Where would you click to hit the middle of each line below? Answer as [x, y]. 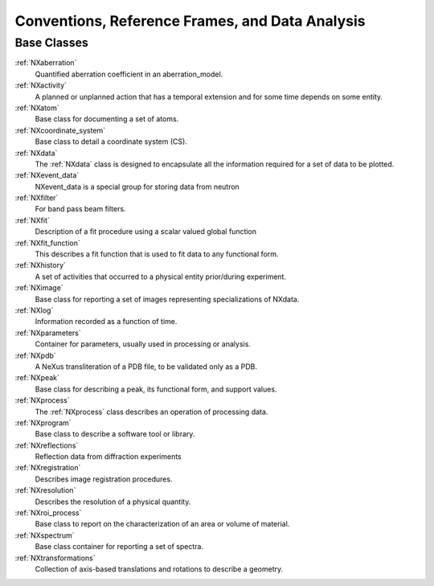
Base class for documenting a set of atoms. [107, 119]
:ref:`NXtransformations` [55, 558]
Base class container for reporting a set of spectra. [119, 547]
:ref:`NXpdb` [35, 355]
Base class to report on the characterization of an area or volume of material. [162, 524]
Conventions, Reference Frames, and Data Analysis [190, 21]
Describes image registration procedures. [104, 479]
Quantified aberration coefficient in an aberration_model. [129, 74]
